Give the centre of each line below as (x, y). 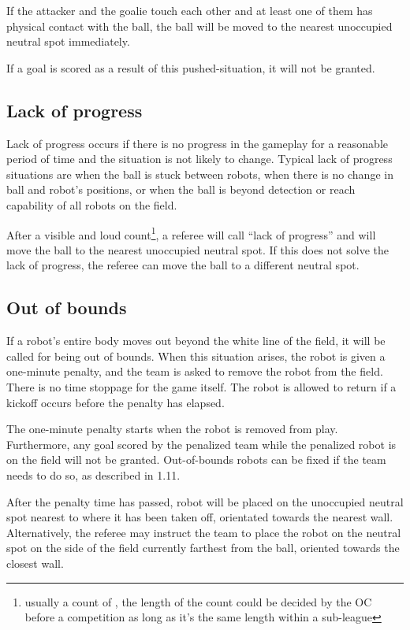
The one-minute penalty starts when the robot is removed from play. (172, 429)
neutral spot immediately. (68, 41)
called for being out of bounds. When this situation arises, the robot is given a (196, 356)
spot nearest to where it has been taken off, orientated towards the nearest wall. (200, 517)
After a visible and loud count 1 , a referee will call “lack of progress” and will (191, 233)
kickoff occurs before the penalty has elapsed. (116, 402)
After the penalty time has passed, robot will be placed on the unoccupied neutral (205, 501)
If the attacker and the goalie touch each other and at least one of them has (190, 10)
